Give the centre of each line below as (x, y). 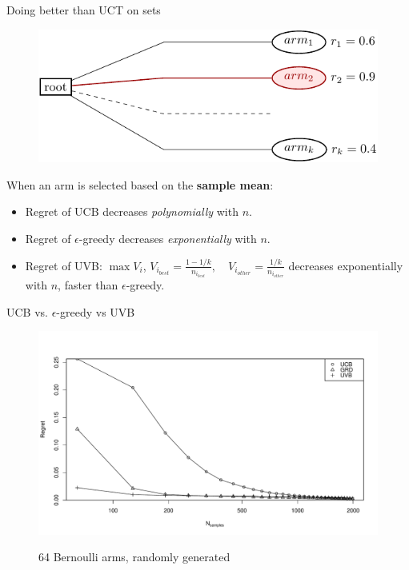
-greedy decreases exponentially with (168, 239)
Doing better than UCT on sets (84, 10)
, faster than (88, 285)
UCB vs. (27, 311)
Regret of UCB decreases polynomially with (132, 211)
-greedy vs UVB (96, 311)
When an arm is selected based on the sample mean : (140, 184)
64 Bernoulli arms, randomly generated (134, 557)
